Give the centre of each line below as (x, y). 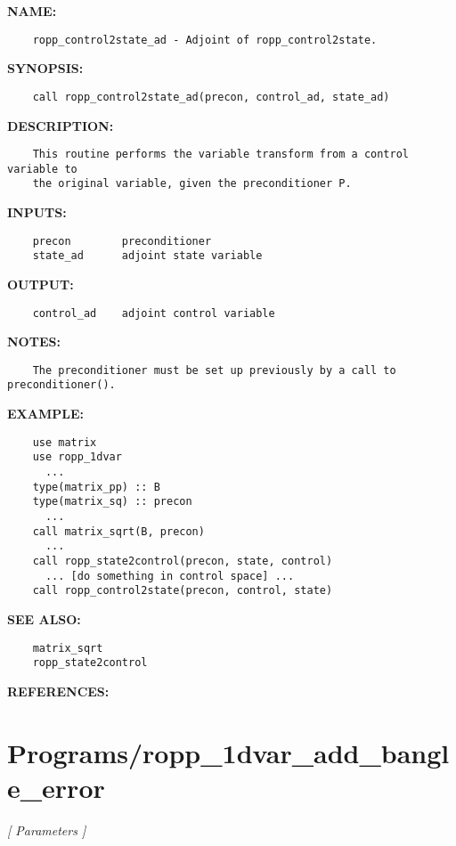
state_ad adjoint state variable (147, 256)
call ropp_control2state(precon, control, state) (183, 591)
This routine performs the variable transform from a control (221, 155)
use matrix (65, 442)
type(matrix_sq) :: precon (112, 502)
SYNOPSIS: (45, 68)
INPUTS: (37, 212)
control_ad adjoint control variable (154, 313)
